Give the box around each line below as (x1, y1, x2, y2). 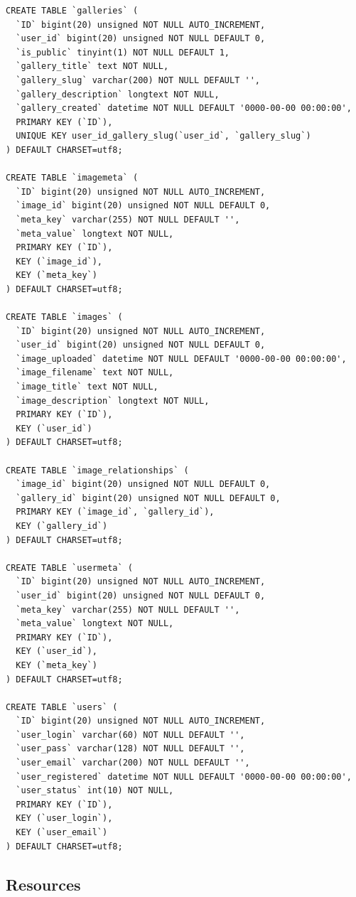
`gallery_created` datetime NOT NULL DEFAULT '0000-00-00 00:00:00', (16, 103, 352, 114)
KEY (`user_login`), (16, 813, 113, 824)
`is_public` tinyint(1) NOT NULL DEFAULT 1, (16, 47, 230, 58)
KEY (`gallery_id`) (16, 520, 108, 531)
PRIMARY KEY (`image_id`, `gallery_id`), (16, 507, 215, 517)
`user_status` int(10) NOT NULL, (16, 785, 174, 796)
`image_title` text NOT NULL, (16, 382, 158, 392)
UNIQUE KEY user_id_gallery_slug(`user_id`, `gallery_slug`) (16, 131, 311, 141)
